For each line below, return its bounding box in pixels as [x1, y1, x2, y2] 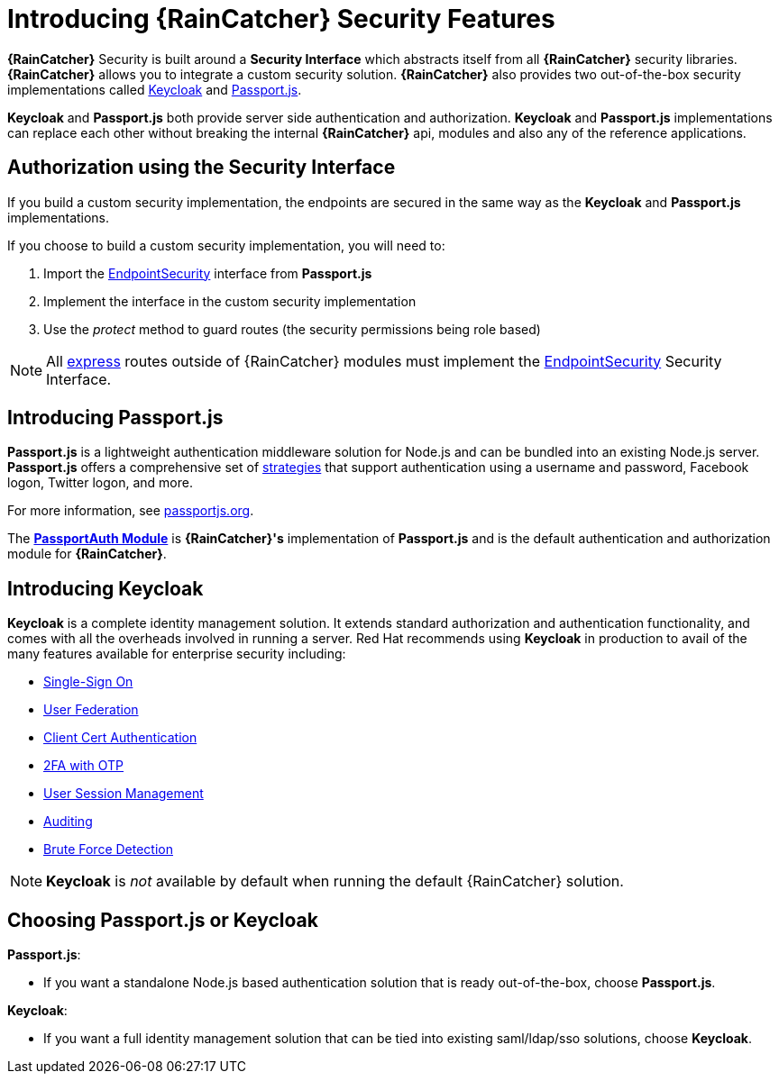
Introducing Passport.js [7, 406, 224, 430]
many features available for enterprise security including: [7, 646, 346, 662]
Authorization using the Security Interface [7, 156, 396, 179]
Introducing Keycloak [7, 577, 204, 600]
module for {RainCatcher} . [7, 546, 167, 562]
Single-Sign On [43, 674, 133, 690]
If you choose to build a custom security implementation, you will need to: [7, 237, 445, 253]
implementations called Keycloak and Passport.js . [7, 81, 302, 97]
